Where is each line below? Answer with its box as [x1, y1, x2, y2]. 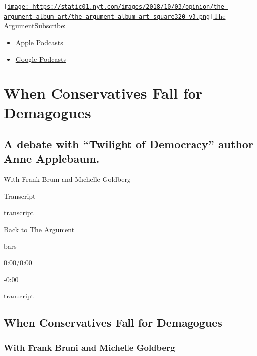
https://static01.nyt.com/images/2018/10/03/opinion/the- [32, 3, 228, 10]
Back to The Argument [4, 224, 75, 235]
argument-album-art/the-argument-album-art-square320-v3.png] [4, 13, 214, 20]
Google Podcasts [15, 54, 66, 64]
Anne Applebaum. [4, 151, 100, 166]
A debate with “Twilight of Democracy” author [4, 136, 253, 152]
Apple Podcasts [15, 37, 63, 47]
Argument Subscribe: [4, 20, 66, 31]
